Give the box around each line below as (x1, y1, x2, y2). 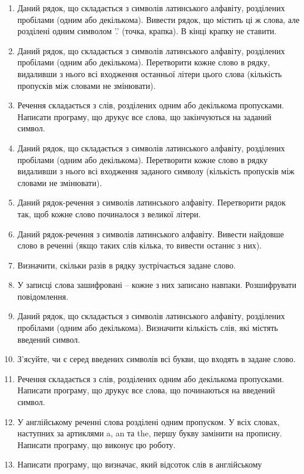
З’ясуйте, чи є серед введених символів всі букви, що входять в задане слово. (17, 353, 296, 365)
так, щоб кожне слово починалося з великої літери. (17, 207, 201, 220)
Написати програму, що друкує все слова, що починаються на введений (17, 384, 275, 396)
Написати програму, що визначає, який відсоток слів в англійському (17, 458, 262, 470)
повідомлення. (17, 290, 69, 302)
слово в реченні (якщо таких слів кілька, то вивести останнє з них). (17, 239, 262, 251)
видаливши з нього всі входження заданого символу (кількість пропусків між (17, 165, 295, 177)
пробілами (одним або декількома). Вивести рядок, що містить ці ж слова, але (17, 13, 300, 25)
